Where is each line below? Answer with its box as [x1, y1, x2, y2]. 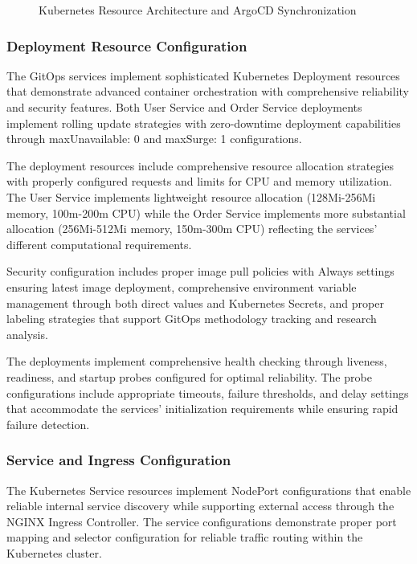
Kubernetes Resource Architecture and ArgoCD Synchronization [39, 2, 357, 18]
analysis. [6, 325, 48, 342]
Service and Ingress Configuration [6, 450, 231, 470]
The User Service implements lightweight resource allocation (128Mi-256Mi [6, 188, 376, 205]
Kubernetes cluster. [6, 544, 102, 561]
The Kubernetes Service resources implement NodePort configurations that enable [6, 481, 411, 498]
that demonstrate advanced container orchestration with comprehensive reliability [6, 83, 409, 100]
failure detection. [6, 415, 90, 432]
